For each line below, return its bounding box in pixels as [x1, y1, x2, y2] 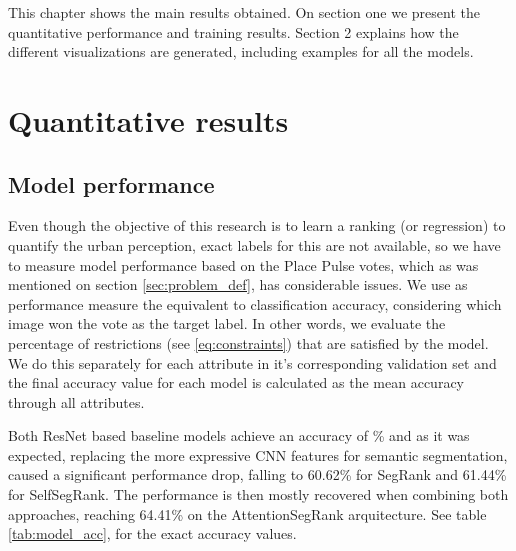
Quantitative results [8, 99, 289, 140]
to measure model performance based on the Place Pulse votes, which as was [8, 254, 479, 275]
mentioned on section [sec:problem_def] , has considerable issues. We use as [8, 274, 468, 295]
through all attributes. [8, 391, 145, 412]
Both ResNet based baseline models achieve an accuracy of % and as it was [8, 425, 470, 446]
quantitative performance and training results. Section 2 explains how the [8, 21, 459, 42]
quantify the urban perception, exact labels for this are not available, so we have [8, 234, 501, 255]
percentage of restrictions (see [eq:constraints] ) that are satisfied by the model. [8, 332, 489, 353]
